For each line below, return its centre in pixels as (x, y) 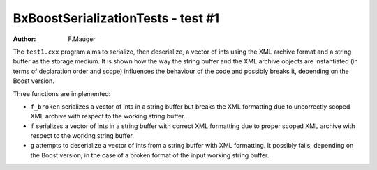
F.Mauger (82, 39)
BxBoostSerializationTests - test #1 (116, 18)
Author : (24, 39)
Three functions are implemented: (62, 93)
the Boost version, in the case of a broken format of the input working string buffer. (150, 155)
